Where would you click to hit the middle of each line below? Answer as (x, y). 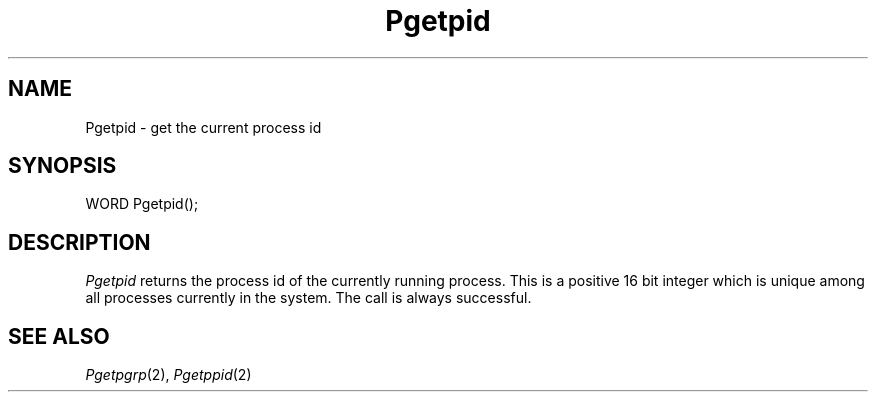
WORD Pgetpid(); (142, 204)
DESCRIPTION (79, 242)
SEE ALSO (59, 336)
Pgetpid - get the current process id (203, 127)
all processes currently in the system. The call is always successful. (308, 298)
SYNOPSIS (62, 166)
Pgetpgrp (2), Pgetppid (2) (168, 375)
